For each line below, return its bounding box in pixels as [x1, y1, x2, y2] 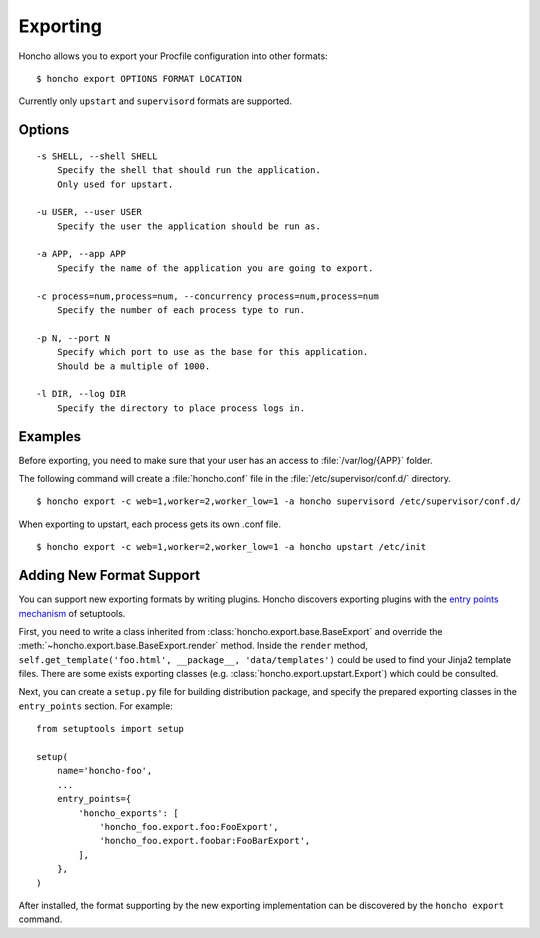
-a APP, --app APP [36, 248, 127, 260]
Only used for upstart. [56, 178, 174, 190]
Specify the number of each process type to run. [56, 305, 305, 316]
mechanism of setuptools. [18, 607, 126, 619]
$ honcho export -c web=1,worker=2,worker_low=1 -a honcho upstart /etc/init [36, 541, 427, 553]
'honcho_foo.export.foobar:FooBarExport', [99, 835, 311, 847]
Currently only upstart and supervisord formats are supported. [18, 95, 292, 107]
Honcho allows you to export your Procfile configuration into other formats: [18, 50, 329, 62]
